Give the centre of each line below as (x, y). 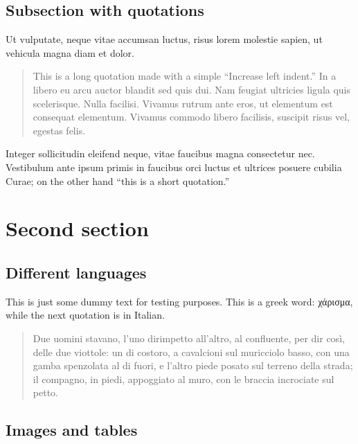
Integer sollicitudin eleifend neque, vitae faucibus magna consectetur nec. (160, 153)
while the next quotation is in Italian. (85, 315)
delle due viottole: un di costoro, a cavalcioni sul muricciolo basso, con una (191, 352)
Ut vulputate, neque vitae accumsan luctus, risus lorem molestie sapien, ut (164, 39)
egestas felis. (59, 130)
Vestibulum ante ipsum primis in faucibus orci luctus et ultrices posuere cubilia (174, 167)
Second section (77, 228)
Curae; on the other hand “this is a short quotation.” (118, 180)
